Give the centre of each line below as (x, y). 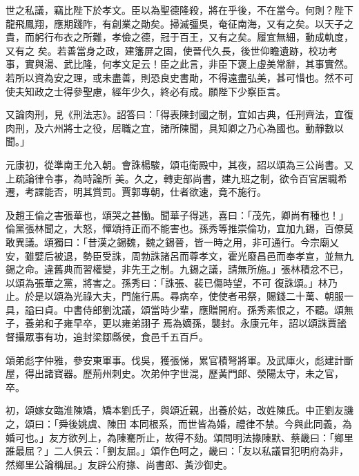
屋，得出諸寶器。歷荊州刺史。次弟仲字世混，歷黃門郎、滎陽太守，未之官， (175, 373)
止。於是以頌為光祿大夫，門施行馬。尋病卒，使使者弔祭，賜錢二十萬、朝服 (175, 296)
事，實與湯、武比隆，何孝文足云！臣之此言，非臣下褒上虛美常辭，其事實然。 (179, 64)
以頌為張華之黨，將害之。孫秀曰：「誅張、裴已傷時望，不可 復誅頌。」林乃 (172, 282)
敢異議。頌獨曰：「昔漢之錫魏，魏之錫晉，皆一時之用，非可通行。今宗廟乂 (172, 241)
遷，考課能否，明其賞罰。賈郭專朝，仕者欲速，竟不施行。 (136, 192)
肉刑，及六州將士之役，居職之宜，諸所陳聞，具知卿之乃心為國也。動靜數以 (175, 127)
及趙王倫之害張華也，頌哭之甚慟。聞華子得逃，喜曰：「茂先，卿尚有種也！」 (177, 215)
